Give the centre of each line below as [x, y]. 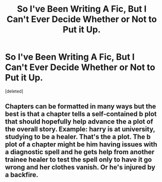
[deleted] [14, 91]
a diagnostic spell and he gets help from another [80, 152]
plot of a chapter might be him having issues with [81, 145]
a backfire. [22, 175]
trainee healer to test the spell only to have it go [79, 160]
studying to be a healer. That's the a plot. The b [78, 137]
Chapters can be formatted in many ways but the [81, 106]
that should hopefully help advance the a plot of [79, 122]
